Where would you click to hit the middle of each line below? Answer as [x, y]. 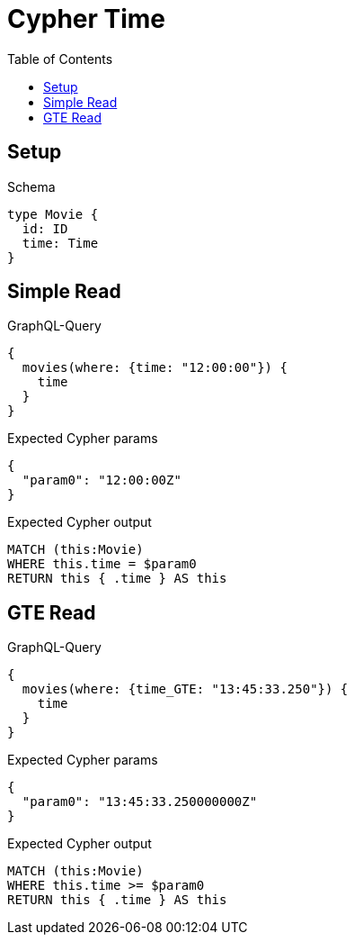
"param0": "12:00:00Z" [102, 480]
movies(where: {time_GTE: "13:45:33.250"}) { [185, 689]
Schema [31, 186]
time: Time [60, 243]
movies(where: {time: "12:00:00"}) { [155, 368]
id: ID [45, 228]
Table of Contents [60, 59]
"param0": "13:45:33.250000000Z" [140, 802]
